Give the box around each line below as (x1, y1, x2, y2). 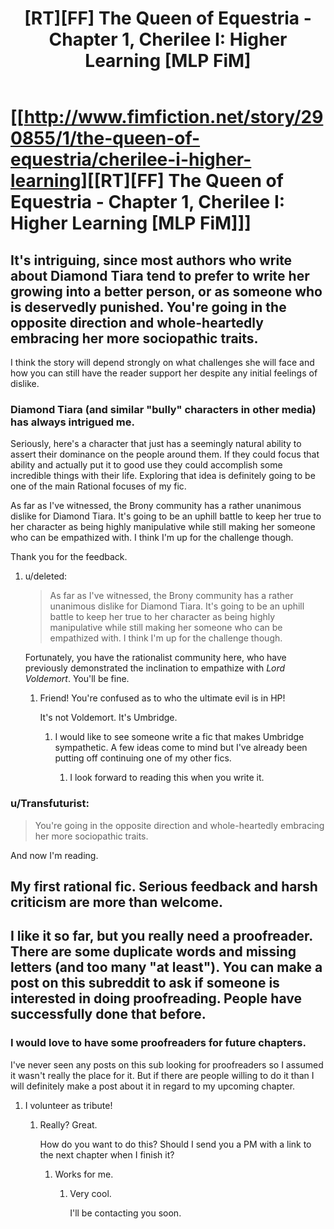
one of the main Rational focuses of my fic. (10, 480, 187, 492)
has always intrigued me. (10, 415, 135, 429)
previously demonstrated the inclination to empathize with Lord (24, 662, 286, 674)
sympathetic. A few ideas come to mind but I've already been (54, 742, 308, 754)
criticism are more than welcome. (10, 893, 224, 911)
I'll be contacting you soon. (69, 1207, 182, 1219)
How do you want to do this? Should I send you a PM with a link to (39, 1138, 312, 1150)
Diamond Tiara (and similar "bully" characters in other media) (10, 402, 317, 416)
